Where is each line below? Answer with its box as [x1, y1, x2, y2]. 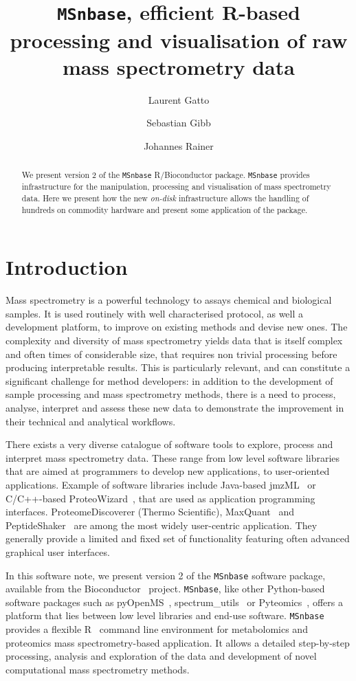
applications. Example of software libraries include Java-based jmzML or [5, 477, 316, 491]
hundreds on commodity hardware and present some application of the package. [21, 203, 308, 215]
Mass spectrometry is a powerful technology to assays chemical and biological [5, 293, 332, 307]
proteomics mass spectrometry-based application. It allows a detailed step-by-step [5, 635, 350, 649]
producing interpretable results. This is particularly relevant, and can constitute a [5, 360, 351, 375]
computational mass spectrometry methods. [5, 662, 190, 676]
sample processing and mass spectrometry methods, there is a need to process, [5, 387, 336, 401]
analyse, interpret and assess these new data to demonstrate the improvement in [5, 401, 344, 414]
